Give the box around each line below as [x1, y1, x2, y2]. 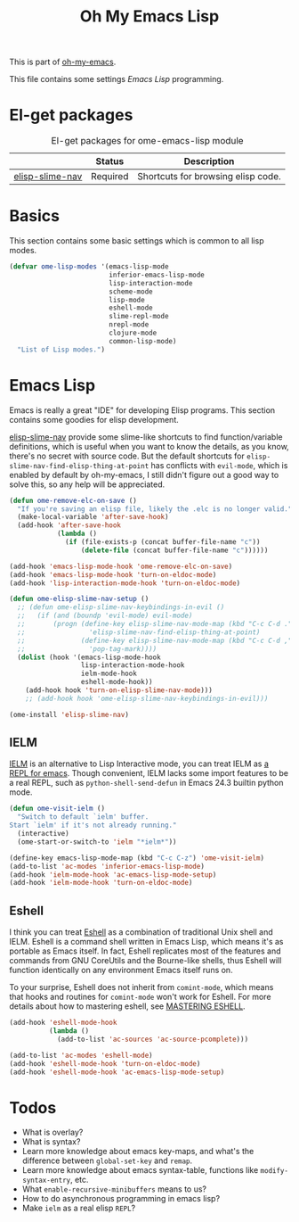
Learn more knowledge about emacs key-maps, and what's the [21, 1146, 255, 1157]
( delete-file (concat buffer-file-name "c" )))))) [80, 546, 269, 555]
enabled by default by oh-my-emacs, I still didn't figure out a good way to [9, 469, 279, 480]
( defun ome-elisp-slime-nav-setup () [9, 595, 149, 604]
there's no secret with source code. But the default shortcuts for [9, 450, 245, 461]
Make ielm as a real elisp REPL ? [21, 1202, 136, 1214]
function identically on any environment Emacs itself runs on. [9, 965, 233, 976]
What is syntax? [21, 1136, 81, 1147]
